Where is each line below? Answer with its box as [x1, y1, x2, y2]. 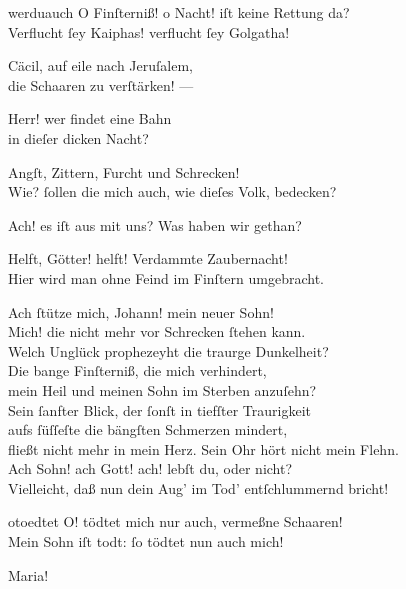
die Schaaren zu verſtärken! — [8, 74, 194, 95]
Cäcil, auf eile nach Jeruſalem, [8, 55, 193, 76]
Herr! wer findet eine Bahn [8, 108, 172, 129]
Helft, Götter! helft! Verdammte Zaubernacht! [8, 248, 288, 269]
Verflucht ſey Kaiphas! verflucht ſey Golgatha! [8, 21, 290, 42]
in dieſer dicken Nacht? [8, 127, 149, 148]
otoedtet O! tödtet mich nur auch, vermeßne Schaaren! [8, 511, 343, 532]
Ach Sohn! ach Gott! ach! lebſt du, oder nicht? [8, 458, 293, 479]
